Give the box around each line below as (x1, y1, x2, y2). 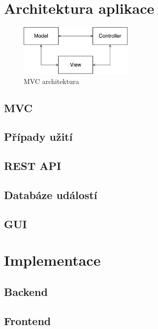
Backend (4, 284, 48, 299)
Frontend (4, 313, 51, 328)
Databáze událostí (4, 187, 97, 202)
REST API (4, 158, 62, 173)
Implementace (4, 250, 101, 270)
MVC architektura (24, 76, 79, 86)
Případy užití (4, 129, 73, 144)
